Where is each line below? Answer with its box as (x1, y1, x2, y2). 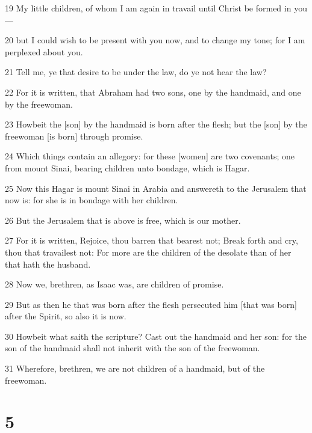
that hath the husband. (5, 257, 91, 270)
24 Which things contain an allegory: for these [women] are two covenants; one (5, 150, 295, 162)
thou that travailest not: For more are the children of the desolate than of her (5, 245, 292, 258)
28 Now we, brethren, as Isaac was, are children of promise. (5, 278, 224, 290)
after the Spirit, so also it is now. (5, 310, 126, 322)
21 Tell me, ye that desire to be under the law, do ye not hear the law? (5, 66, 267, 78)
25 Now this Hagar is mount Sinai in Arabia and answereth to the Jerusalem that (5, 182, 307, 194)
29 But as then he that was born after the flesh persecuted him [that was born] (5, 298, 297, 310)
